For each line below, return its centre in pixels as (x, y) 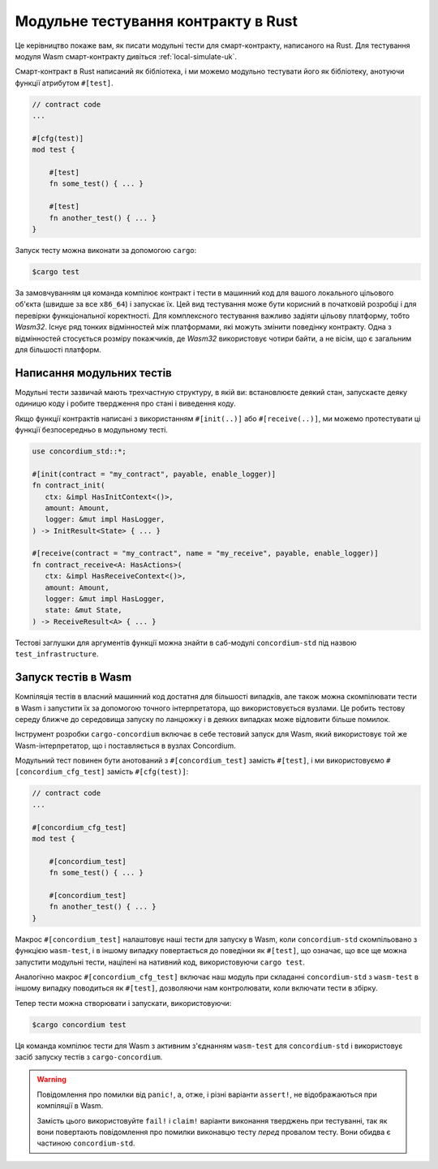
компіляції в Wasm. (70, 1106)
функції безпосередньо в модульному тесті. (91, 429)
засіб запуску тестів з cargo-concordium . (89, 1057)
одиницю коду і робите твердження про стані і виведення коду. (125, 404)
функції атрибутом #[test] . (64, 83)
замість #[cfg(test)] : (148, 771)
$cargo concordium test (79, 1025)
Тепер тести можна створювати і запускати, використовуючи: (123, 1003)
